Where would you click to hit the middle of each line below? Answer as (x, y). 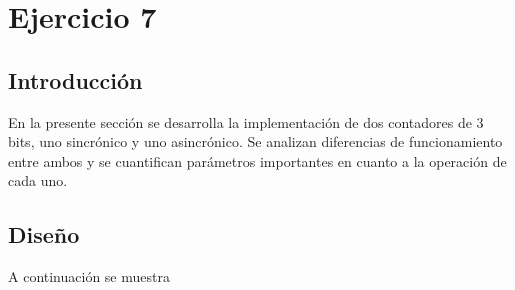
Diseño (44, 234)
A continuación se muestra (89, 276)
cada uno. (38, 180)
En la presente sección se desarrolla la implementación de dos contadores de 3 (246, 121)
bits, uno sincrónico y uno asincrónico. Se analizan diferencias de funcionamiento (255, 141)
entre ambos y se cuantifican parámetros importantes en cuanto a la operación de (257, 160)
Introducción (75, 79)
